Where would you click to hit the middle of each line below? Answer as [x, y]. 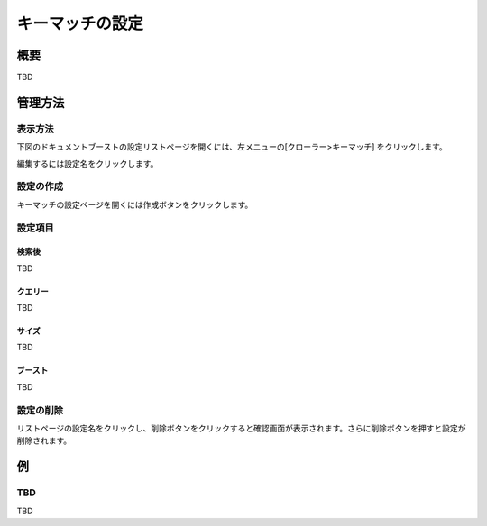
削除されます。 [44, 440]
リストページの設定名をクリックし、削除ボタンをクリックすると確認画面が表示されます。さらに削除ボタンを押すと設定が [241, 429]
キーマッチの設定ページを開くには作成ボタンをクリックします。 [135, 204]
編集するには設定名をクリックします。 [87, 163]
